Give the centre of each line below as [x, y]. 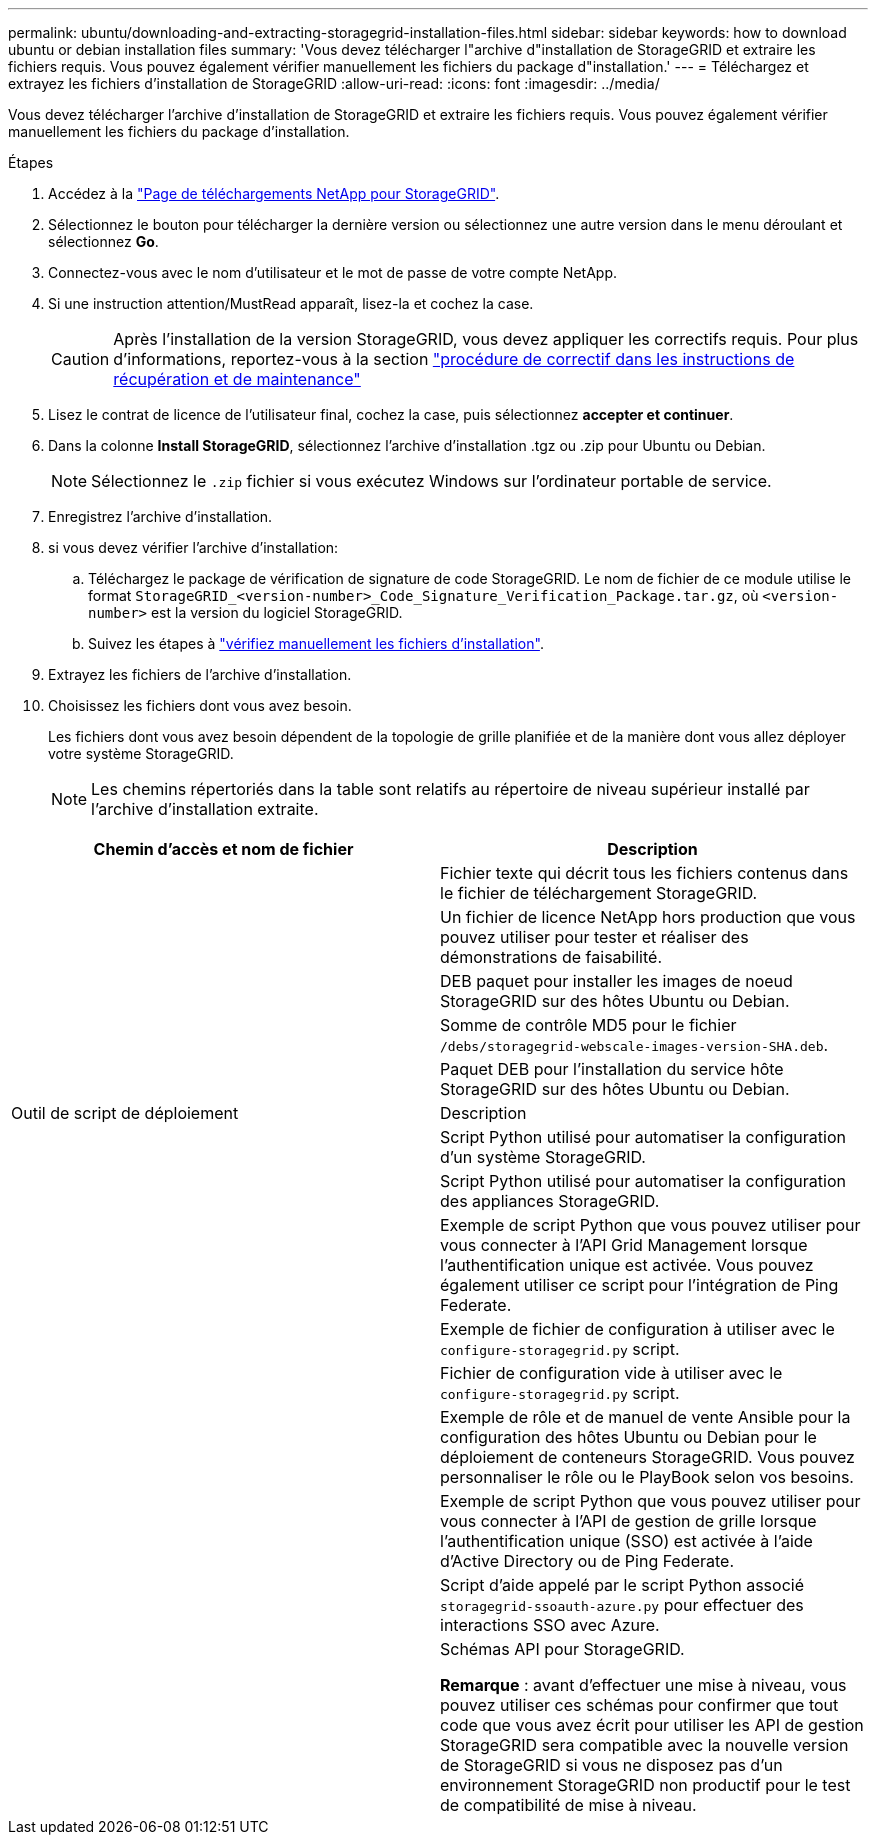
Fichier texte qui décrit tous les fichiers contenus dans [644, 873]
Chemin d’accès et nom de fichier [223, 849]
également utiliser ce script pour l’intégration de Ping [639, 1285]
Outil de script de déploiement [125, 1113]
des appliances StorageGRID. [550, 1201]
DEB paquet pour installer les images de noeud [616, 981]
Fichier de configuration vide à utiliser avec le [611, 1373]
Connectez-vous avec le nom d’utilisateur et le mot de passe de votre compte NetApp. [332, 272]
